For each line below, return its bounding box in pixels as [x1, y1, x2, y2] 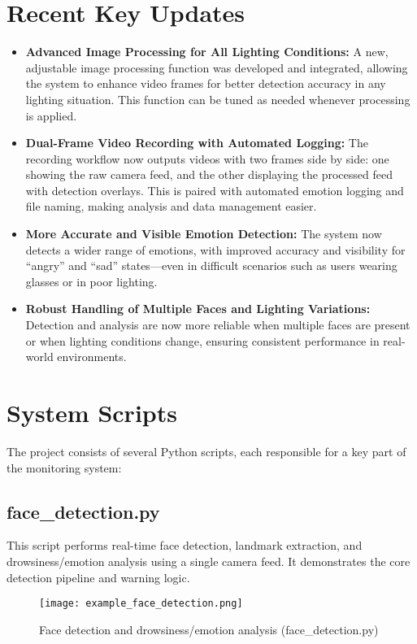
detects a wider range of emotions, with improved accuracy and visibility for [25, 241, 406, 258]
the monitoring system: [7, 459, 122, 476]
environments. [57, 348, 127, 365]
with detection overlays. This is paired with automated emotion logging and [25, 181, 404, 198]
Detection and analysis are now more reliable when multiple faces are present [25, 316, 410, 333]
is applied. [25, 107, 77, 124]
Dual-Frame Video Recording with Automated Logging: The [25, 134, 368, 151]
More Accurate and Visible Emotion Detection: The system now [25, 225, 382, 242]
